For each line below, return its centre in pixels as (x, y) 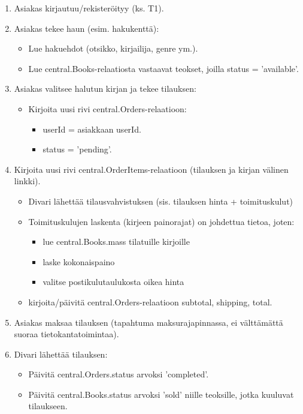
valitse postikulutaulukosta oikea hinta (113, 282)
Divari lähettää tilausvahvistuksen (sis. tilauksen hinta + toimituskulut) (161, 201)
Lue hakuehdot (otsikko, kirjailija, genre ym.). (113, 48)
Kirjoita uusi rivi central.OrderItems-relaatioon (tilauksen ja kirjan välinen (151, 169)
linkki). (27, 181)
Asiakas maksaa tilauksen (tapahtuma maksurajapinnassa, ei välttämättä (149, 322)
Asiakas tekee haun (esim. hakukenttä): (87, 28)
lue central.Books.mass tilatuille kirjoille (116, 241)
